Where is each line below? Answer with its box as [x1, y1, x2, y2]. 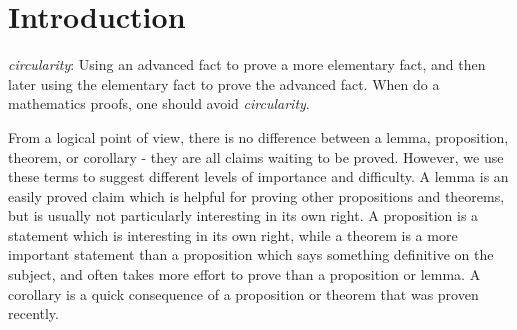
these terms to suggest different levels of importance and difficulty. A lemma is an [8, 166, 509, 187]
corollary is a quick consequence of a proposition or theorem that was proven [8, 283, 479, 304]
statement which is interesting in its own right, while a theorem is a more [8, 224, 458, 245]
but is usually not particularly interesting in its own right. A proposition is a [8, 205, 479, 226]
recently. [8, 303, 59, 324]
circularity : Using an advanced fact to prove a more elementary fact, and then [8, 54, 486, 75]
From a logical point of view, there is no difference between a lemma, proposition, [8, 126, 509, 147]
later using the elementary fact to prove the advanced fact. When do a [8, 73, 440, 94]
